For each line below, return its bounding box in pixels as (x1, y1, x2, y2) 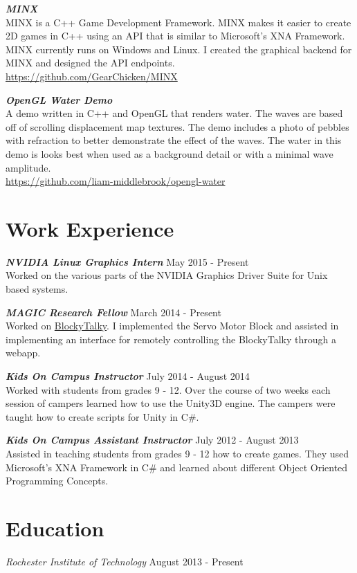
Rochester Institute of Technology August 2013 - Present (6, 554, 244, 568)
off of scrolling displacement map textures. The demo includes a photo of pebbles (6, 119, 349, 134)
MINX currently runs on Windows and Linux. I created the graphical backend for (6, 42, 352, 56)
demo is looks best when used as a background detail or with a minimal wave (6, 146, 333, 161)
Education (6, 513, 104, 542)
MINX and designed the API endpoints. (6, 55, 175, 70)
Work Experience (6, 214, 174, 242)
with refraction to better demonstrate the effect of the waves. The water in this (6, 133, 342, 147)
